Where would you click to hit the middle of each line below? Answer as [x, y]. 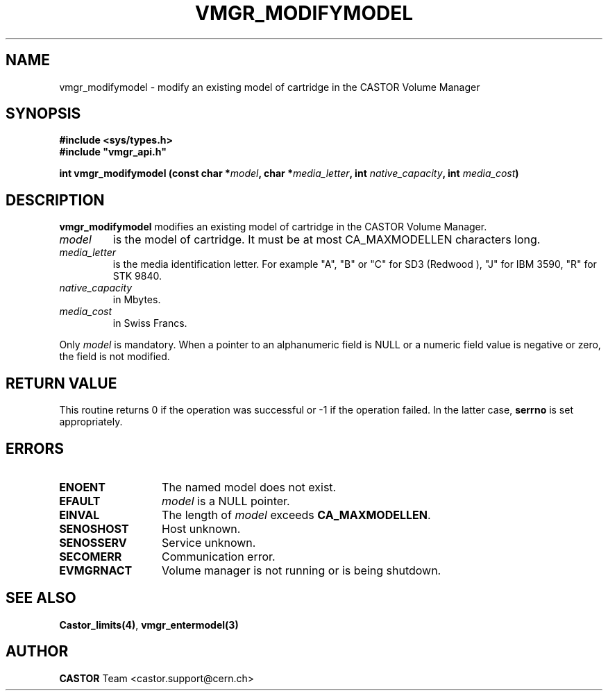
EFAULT [80, 501]
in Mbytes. [137, 300]
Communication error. [219, 556]
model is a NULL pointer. [226, 501]
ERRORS [35, 448]
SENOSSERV [93, 542]
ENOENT [82, 487]
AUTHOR [37, 652]
